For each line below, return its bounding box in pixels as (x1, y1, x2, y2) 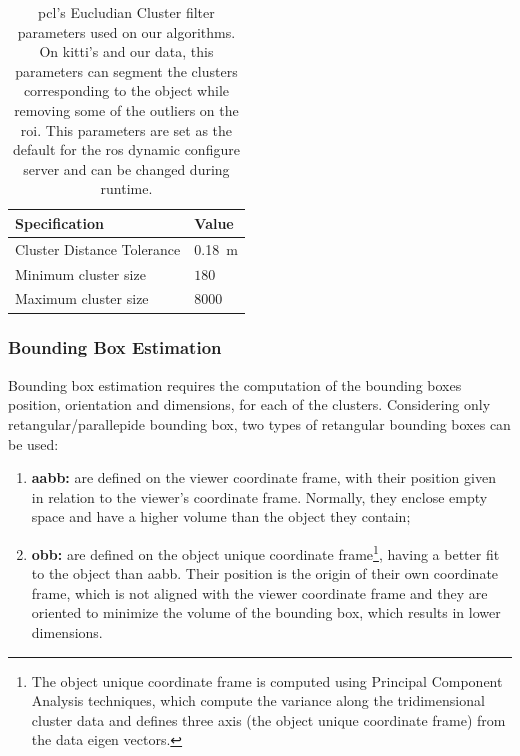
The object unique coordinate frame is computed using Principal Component (31, 670, 503, 691)
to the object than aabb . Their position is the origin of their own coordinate (31, 563, 499, 584)
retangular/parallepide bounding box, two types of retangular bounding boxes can (8, 413, 511, 434)
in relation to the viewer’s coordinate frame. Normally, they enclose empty (31, 486, 488, 507)
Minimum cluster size (15, 263, 146, 284)
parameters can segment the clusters (15, 60, 238, 81)
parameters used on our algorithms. (17, 21, 236, 42)
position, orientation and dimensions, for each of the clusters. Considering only (8, 394, 491, 415)
